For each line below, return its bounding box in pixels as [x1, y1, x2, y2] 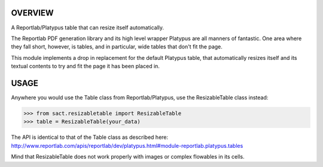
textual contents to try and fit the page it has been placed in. [11, 63, 160, 70]
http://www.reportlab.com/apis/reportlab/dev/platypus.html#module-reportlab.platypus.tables [11, 142, 243, 149]
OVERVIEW [11, 8, 54, 18]
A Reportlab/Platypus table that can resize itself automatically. [11, 24, 164, 31]
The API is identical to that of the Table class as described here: [11, 133, 169, 141]
